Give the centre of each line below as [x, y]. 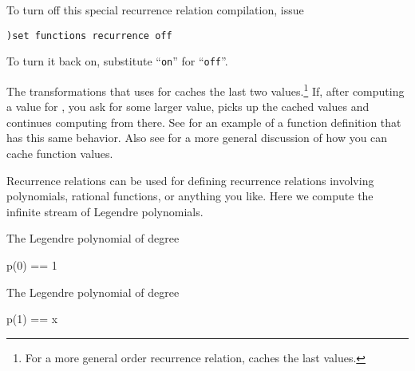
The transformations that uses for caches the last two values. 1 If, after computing [206, 89]
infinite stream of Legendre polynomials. [105, 211]
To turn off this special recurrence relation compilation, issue [155, 10]
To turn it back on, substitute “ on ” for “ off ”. [117, 61]
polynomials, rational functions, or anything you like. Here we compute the [190, 196]
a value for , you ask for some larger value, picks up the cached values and [188, 107]
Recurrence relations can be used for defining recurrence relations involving [190, 180]
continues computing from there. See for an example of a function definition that [204, 122]
